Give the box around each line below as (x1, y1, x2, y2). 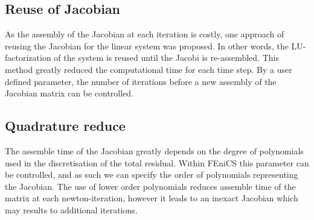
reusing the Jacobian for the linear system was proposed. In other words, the (5, 39, 289, 52)
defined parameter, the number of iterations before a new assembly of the (5, 75, 277, 87)
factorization (5, 51, 51, 64)
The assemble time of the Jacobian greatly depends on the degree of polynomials (5, 144, 304, 157)
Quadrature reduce (5, 116, 126, 135)
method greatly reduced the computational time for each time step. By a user (5, 63, 292, 75)
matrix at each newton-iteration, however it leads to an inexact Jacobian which (5, 192, 298, 204)
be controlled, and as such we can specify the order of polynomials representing (5, 168, 298, 181)
